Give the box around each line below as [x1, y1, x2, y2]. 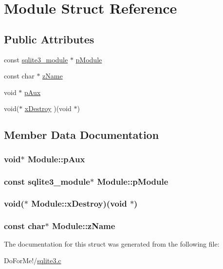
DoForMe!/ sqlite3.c [4, 255, 61, 266]
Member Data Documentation [4, 127, 159, 142]
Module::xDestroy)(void [31, 197, 127, 210]
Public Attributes [4, 31, 94, 46]
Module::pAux [27, 153, 85, 165]
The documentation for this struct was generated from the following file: [4, 239, 220, 249]
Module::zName [52, 220, 115, 232]
